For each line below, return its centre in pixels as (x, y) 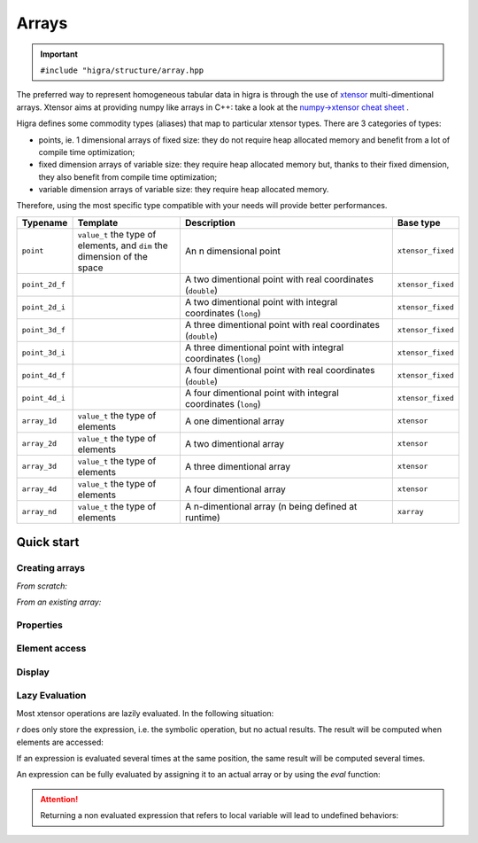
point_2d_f (44, 285)
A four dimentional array (235, 489)
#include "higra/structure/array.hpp (122, 70)
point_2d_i (44, 307)
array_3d (39, 467)
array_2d (39, 444)
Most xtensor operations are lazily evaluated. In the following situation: (145, 713)
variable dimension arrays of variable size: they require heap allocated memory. (184, 190)
